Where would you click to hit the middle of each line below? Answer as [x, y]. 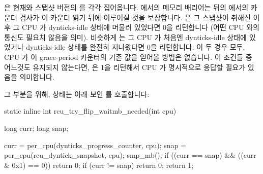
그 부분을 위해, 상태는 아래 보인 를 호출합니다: [77, 94]
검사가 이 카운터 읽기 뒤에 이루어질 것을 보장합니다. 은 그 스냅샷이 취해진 [135, 17]
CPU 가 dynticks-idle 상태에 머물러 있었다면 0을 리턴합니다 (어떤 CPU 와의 [141, 27]
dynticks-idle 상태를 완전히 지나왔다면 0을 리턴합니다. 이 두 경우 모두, [136, 47]
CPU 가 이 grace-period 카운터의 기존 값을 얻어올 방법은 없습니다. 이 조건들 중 [128, 57]
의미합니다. [37, 77]
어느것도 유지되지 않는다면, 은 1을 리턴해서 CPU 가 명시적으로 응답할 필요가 [125, 67]
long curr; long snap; [36, 128]
